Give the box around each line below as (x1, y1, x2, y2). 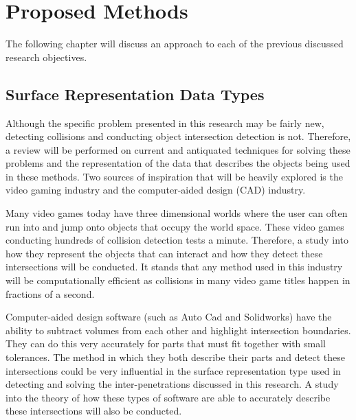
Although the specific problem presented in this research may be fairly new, (5, 115, 324, 130)
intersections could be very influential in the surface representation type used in (5, 363, 341, 377)
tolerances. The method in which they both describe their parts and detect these (5, 350, 345, 364)
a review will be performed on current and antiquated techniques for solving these (5, 142, 351, 156)
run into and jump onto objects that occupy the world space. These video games (5, 219, 344, 233)
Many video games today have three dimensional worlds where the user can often (5, 206, 348, 220)
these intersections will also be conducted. (5, 404, 182, 418)
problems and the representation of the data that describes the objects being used (5, 156, 351, 170)
